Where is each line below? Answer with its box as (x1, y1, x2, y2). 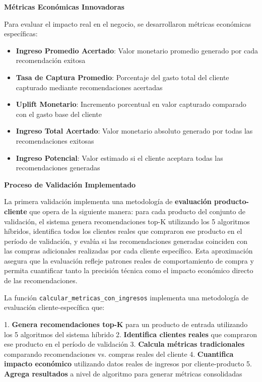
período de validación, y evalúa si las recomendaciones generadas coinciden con (4, 235, 248, 246)
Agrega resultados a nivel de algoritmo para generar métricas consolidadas (4, 368, 242, 378)
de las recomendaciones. (4, 275, 78, 286)
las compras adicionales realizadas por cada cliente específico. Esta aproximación (4, 245, 253, 256)
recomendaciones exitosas (16, 135, 94, 146)
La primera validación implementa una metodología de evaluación (4, 196, 212, 207)
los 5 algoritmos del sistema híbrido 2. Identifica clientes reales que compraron (4, 329, 257, 339)
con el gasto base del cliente (16, 108, 102, 119)
